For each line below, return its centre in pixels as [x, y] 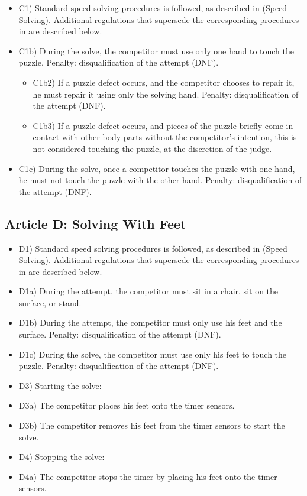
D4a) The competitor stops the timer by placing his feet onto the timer [148, 476]
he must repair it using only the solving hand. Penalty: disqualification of [166, 94]
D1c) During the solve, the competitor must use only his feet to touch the [153, 354]
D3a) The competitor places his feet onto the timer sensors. [127, 405]
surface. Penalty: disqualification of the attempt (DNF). [120, 334]
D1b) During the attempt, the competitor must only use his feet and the [150, 322]
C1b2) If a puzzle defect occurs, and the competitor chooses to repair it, [164, 82]
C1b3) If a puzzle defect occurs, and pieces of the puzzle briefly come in [163, 125]
